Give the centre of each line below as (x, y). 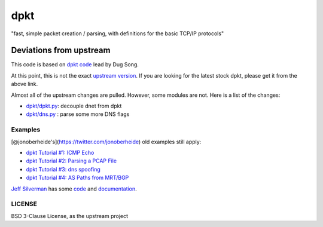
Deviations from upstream (61, 50)
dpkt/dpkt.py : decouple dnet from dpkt (74, 106)
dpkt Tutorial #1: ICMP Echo (60, 152)
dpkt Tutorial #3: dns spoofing (63, 169)
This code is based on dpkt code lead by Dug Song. (75, 65)
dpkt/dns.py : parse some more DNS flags (78, 114)
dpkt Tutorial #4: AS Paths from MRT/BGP (77, 178)
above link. (25, 84)
